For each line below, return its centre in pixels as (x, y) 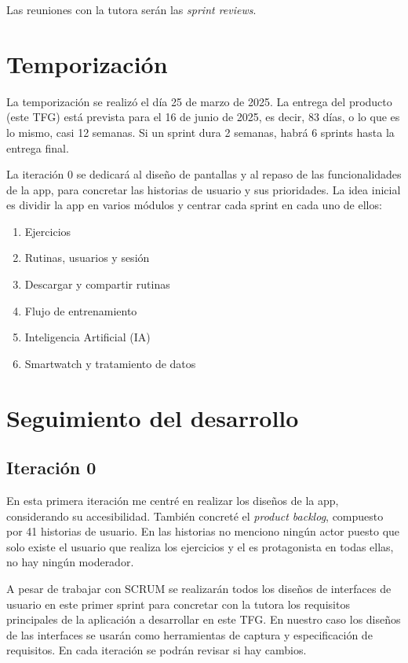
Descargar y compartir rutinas (97, 284)
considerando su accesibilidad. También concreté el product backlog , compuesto (195, 516)
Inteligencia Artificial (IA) (87, 337)
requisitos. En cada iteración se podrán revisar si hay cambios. (157, 650)
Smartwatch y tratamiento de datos (110, 363)
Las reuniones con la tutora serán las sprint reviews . (131, 9)
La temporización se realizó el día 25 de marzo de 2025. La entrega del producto (199, 101)
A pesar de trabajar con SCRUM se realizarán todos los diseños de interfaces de (199, 588)
